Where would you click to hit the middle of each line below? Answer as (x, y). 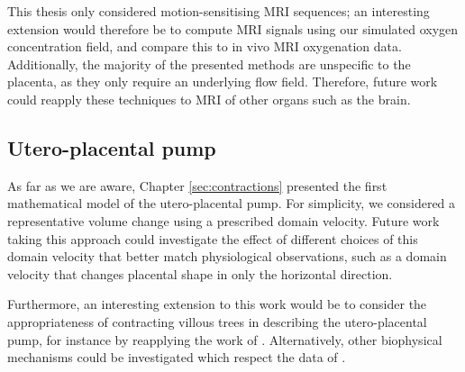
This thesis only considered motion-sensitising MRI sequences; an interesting (219, 11)
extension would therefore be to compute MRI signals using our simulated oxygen (233, 28)
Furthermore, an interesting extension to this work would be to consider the (217, 304)
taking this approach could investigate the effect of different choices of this (213, 238)
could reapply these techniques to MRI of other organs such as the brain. (209, 99)
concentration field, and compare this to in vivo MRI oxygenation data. (205, 46)
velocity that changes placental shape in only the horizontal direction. (200, 273)
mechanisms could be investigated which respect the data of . (177, 357)
